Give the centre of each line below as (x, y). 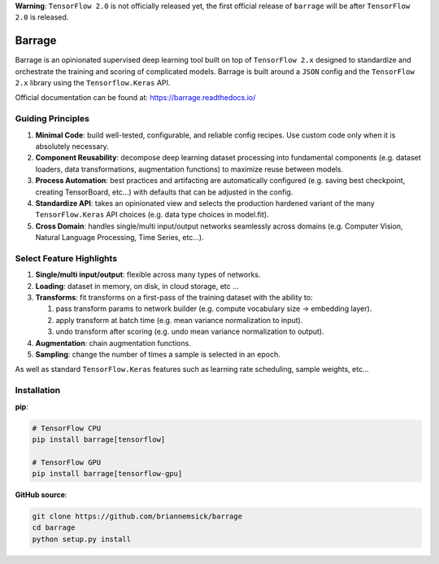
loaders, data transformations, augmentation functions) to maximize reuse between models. (189, 169)
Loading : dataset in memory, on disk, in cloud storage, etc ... (137, 286)
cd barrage (54, 528)
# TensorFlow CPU (67, 428)
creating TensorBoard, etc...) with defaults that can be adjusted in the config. (164, 192)
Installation (38, 391)
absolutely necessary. (72, 146)
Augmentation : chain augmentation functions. (113, 343)
